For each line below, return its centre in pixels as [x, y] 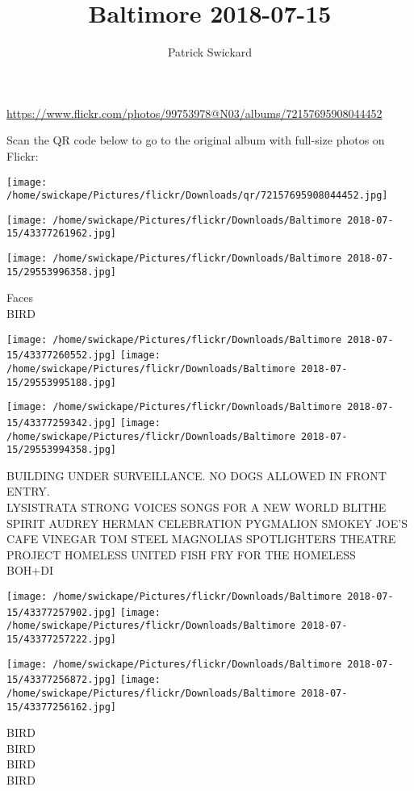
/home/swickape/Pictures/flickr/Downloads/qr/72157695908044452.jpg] [197, 196]
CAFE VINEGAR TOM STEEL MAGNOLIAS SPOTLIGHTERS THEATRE [201, 539]
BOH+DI [30, 570]
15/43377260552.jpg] [62, 356]
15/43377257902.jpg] [62, 612]
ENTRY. [28, 491]
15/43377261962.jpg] [62, 234]
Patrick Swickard [210, 52]
